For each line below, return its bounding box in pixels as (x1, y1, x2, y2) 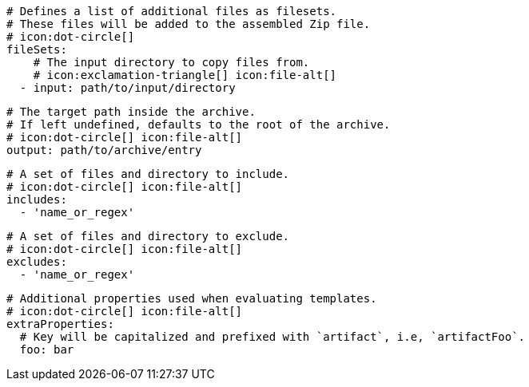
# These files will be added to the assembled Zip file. (6, 18, 371, 30)
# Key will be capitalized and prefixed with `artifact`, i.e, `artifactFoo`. (19, 330, 526, 343)
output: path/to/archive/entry (6, 144, 202, 156)
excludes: (6, 255, 67, 268)
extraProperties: (6, 318, 114, 330)
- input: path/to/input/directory (19, 81, 236, 94)
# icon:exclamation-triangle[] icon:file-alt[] (33, 69, 337, 81)
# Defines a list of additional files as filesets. (6, 5, 337, 18)
